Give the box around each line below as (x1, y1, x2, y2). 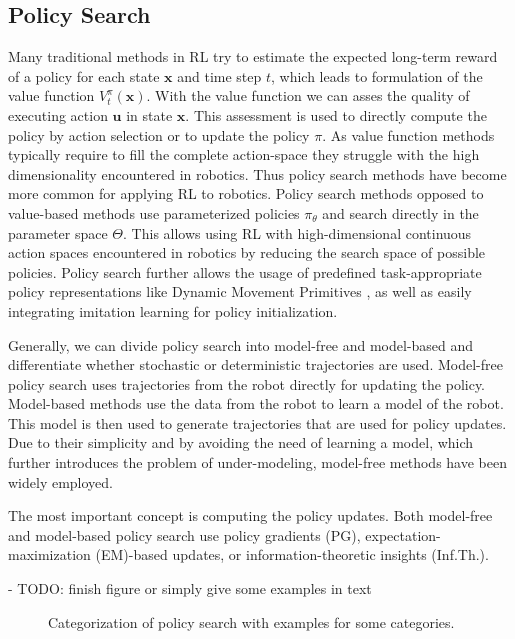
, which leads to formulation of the (271, 65, 483, 86)
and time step (177, 65, 262, 86)
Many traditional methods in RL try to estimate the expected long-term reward (8, 46, 498, 67)
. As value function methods (322, 124, 495, 145)
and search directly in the (322, 202, 479, 223)
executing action (8, 104, 108, 125)
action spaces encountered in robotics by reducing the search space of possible (8, 242, 486, 263)
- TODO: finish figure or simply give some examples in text (8, 578, 372, 599)
